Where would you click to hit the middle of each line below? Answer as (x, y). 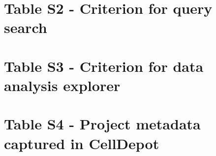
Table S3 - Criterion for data (104, 66)
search (26, 27)
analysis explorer (62, 85)
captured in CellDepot (82, 143)
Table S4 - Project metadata (102, 124)
